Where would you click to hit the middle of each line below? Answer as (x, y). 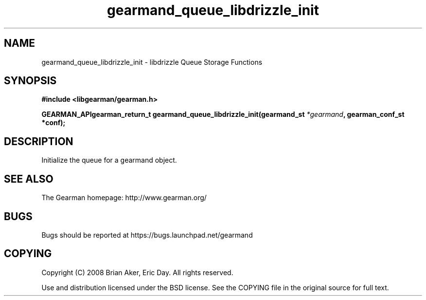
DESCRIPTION (39, 141)
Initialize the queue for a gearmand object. (109, 160)
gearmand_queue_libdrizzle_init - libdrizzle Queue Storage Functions (152, 62)
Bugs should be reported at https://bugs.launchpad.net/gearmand (147, 235)
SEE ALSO (29, 179)
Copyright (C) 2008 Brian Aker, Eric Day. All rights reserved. (137, 272)
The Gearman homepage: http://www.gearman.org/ (124, 198)
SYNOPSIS (30, 81)
